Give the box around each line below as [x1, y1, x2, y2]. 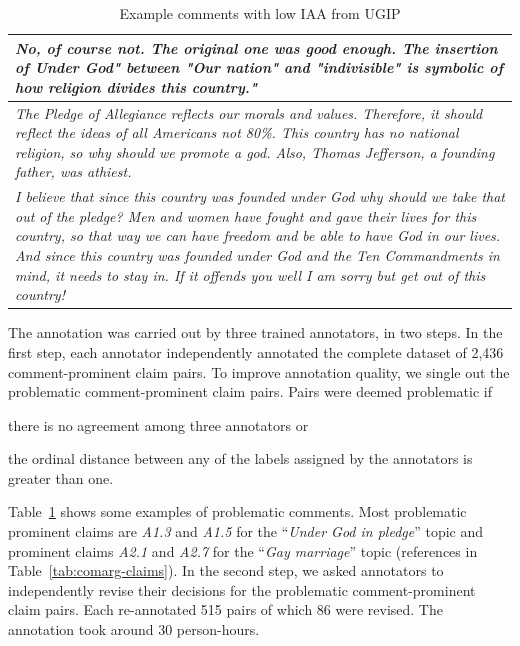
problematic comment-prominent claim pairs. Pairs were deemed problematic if [8, 381, 492, 402]
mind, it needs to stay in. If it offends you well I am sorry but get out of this [15, 264, 486, 285]
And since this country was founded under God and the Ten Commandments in [15, 245, 500, 266]
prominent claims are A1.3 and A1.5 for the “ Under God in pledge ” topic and [8, 521, 484, 542]
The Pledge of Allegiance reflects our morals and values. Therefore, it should [15, 102, 483, 123]
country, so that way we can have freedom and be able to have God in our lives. [15, 225, 501, 246]
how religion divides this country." [15, 76, 257, 97]
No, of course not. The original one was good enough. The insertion [15, 37, 498, 58]
